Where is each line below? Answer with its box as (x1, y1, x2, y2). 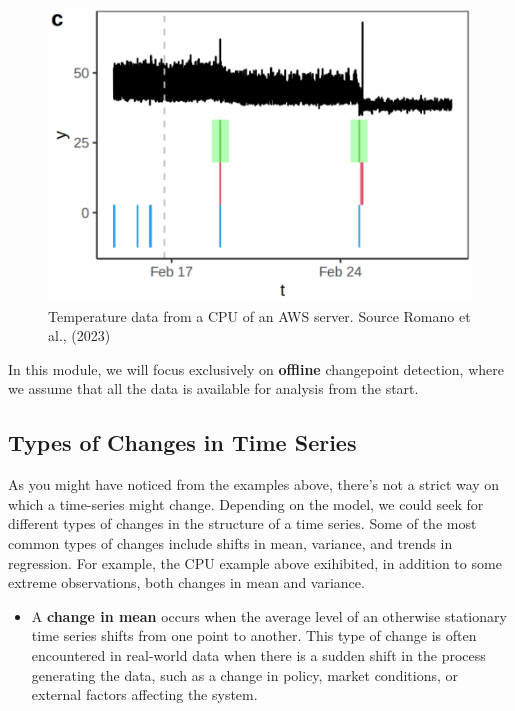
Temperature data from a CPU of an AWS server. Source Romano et (48, 305, 471, 326)
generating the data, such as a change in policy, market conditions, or (31, 664, 458, 685)
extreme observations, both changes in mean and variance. (8, 572, 365, 593)
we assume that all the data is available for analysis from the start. (8, 378, 419, 399)
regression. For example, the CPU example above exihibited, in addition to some (8, 552, 502, 573)
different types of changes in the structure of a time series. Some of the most (8, 513, 477, 534)
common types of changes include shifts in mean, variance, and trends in (8, 533, 453, 554)
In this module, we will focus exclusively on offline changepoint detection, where (8, 358, 504, 379)
